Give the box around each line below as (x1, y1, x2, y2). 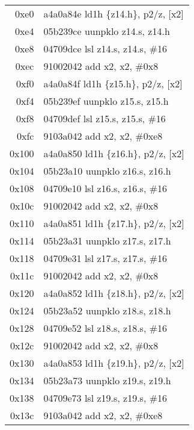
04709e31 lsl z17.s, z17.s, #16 (43, 251, 168, 265)
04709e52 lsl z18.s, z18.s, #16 (43, 321, 168, 335)
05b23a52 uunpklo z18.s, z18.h (43, 304, 171, 317)
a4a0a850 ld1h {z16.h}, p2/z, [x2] (43, 146, 184, 160)
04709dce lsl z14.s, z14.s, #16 (43, 42, 168, 55)
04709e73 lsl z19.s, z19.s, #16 (43, 391, 168, 405)
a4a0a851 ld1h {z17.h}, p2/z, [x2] (43, 216, 184, 230)
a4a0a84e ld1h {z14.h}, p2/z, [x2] (43, 7, 184, 20)
